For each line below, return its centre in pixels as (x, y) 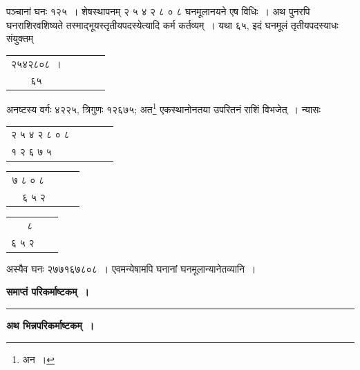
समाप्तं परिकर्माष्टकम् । (48, 292)
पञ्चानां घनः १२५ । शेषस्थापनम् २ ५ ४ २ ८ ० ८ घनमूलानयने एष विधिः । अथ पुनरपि (158, 11)
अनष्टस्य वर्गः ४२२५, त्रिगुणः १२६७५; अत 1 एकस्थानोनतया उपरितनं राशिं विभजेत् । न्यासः (163, 108)
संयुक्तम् (20, 38)
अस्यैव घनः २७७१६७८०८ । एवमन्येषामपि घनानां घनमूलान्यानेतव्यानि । (131, 268)
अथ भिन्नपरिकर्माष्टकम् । (50, 325)
